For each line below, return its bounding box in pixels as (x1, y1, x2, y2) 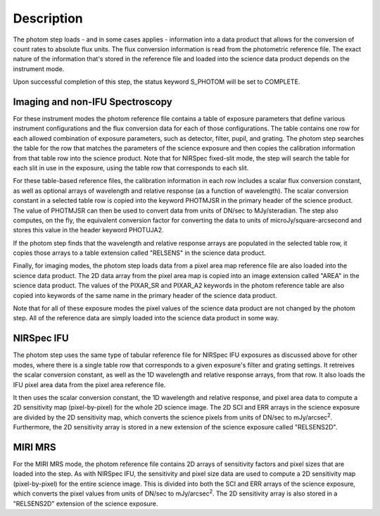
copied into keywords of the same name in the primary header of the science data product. (13, 291, 277, 299)
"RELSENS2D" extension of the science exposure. (13, 499, 158, 508)
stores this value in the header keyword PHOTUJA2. (13, 226, 165, 234)
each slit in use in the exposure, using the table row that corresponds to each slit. (13, 163, 249, 172)
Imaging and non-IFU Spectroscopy (13, 96, 172, 108)
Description (13, 11, 84, 26)
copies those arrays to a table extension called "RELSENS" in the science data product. (13, 248, 267, 257)
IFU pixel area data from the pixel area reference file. (13, 380, 166, 389)
